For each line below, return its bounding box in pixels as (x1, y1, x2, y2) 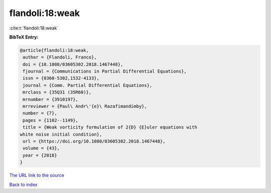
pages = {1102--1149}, (23, 117, 79, 123)
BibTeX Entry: (9, 34, 39, 40)
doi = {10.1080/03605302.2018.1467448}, (23, 61, 123, 67)
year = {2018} (23, 152, 57, 158)
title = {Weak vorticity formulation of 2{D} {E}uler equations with (23, 124, 198, 130)
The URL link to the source (9, 172, 65, 178)
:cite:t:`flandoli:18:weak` (9, 25, 59, 31)
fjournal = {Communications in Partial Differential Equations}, (23, 68, 187, 74)
